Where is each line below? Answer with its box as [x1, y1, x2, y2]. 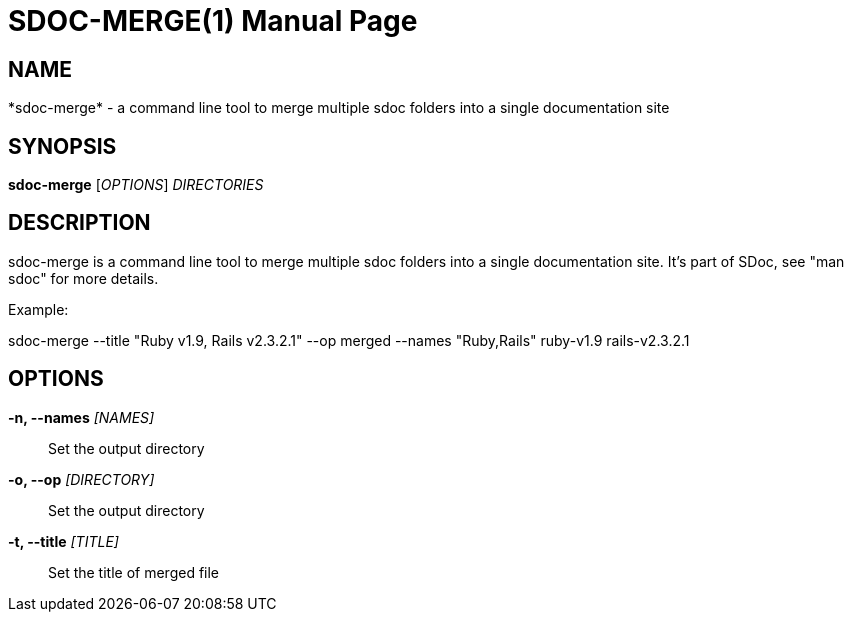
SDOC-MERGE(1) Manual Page [8, 4, 418, 38]
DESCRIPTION [8, 210, 151, 236]
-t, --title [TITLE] [8, 532, 119, 550]
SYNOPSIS [8, 133, 117, 159]
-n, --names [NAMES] [8, 408, 155, 426]
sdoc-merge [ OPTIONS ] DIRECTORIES [8, 176, 264, 194]
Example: [8, 300, 69, 318]
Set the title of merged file [48, 563, 220, 581]
